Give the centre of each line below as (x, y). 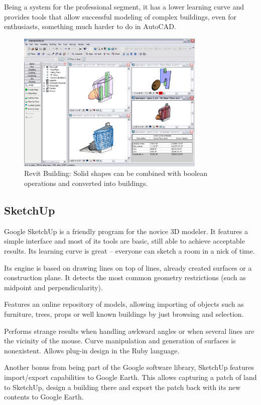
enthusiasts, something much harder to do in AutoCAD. (90, 26)
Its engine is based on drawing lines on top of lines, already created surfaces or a (128, 267)
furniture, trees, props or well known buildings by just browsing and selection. (124, 314)
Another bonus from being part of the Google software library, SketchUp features (129, 367)
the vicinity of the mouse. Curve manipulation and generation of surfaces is (120, 341)
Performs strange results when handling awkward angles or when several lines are (129, 331)
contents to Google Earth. (44, 397)
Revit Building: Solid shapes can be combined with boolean (116, 173)
